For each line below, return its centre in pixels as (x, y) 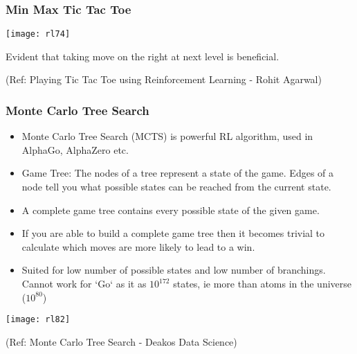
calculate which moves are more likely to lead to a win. (138, 246)
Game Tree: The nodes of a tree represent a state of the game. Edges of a (178, 173)
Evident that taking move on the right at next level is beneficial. (143, 56)
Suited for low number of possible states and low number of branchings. (174, 270)
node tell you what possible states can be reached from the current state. (176, 187)
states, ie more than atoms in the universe (263, 284)
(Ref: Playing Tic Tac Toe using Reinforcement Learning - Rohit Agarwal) (164, 79)
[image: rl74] (38, 34)
